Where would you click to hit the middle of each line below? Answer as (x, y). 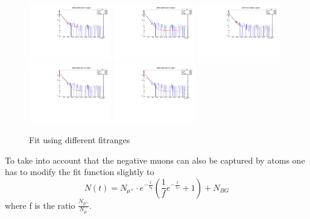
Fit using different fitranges (80, 139)
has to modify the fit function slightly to (80, 172)
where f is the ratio (40, 205)
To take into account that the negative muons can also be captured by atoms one (155, 160)
